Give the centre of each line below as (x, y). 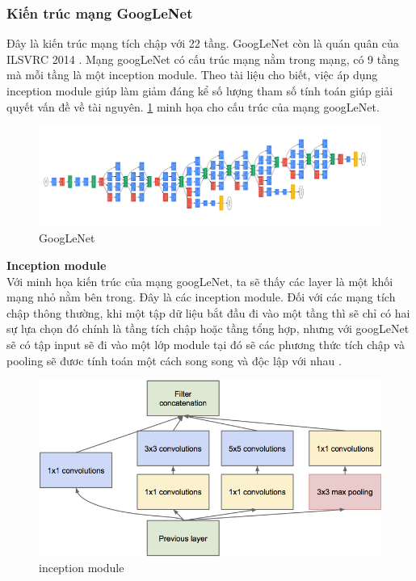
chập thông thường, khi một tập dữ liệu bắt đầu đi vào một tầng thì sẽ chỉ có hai (208, 312)
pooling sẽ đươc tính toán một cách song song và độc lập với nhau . (174, 360)
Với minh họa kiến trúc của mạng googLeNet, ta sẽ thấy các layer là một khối (200, 281)
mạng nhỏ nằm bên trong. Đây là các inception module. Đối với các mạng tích (201, 297)
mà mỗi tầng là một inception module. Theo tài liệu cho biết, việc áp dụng (192, 75)
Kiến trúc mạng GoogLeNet (100, 13)
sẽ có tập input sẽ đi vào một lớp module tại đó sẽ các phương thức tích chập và (206, 344)
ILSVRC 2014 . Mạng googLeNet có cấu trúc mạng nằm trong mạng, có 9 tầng (203, 59)
